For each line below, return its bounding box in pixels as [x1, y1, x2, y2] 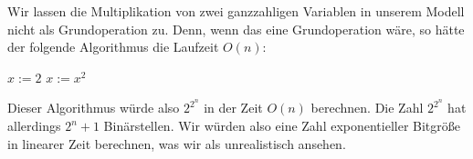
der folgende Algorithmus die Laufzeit [7, 37, 219, 56]
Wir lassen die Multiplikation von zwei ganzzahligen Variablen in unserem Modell [7, 2, 465, 20]
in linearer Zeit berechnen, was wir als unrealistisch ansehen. [7, 134, 346, 153]
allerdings [7, 116, 61, 135]
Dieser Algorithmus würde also [7, 98, 180, 117]
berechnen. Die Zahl [310, 98, 424, 117]
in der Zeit [204, 98, 263, 117]
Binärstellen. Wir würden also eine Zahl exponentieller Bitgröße [103, 116, 461, 135]
